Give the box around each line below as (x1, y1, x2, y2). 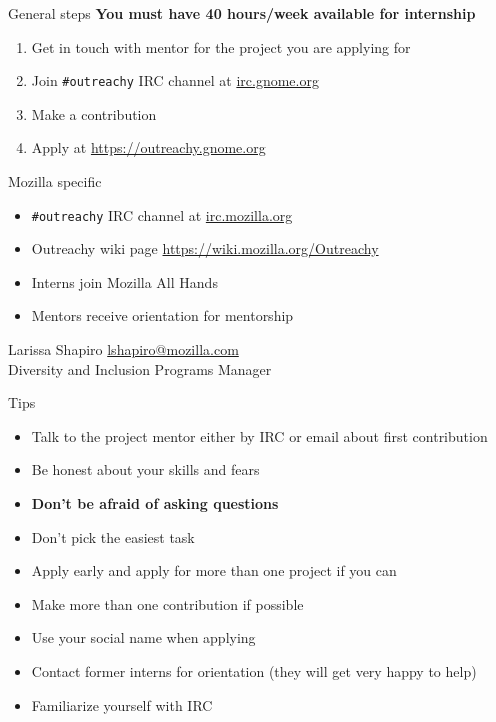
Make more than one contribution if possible (31, 593, 304, 614)
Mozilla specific (8, 171, 102, 192)
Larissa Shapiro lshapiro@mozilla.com (8, 339, 239, 360)
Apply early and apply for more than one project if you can (31, 560, 397, 581)
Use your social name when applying (31, 627, 256, 648)
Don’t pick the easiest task (31, 526, 195, 547)
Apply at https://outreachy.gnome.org (31, 137, 266, 158)
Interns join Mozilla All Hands (31, 271, 218, 292)
